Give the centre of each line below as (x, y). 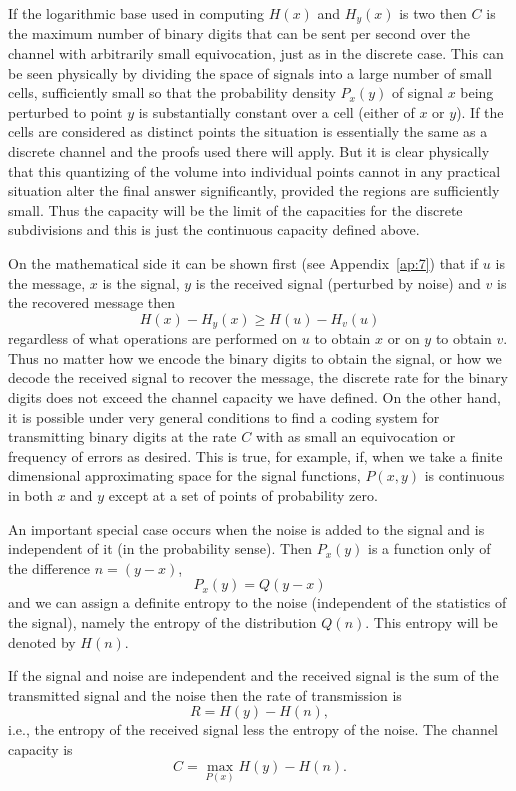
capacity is (40, 748)
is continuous (464, 475)
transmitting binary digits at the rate (122, 436)
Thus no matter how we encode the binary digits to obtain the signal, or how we (255, 357)
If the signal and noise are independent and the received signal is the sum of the (253, 675)
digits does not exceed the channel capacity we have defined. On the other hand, (254, 397)
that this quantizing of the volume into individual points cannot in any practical (254, 170)
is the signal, (141, 282)
